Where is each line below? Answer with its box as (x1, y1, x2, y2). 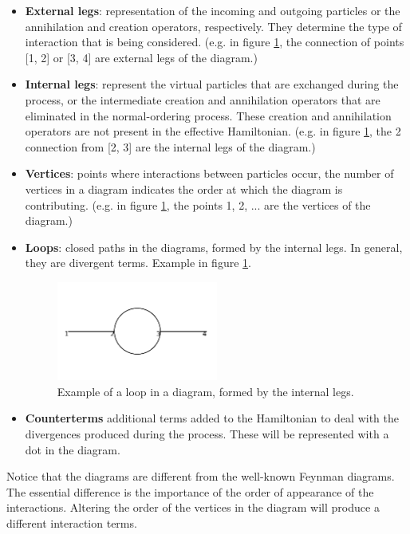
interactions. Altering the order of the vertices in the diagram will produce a (6, 499, 380, 516)
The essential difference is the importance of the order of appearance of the (6, 483, 374, 500)
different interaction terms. (6, 515, 137, 532)
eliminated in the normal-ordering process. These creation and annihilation (25, 107, 392, 124)
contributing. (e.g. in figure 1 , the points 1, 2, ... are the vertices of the (25, 196, 371, 213)
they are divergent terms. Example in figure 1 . (25, 254, 251, 271)
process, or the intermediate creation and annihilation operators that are (25, 91, 380, 108)
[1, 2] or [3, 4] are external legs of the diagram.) (25, 49, 258, 65)
